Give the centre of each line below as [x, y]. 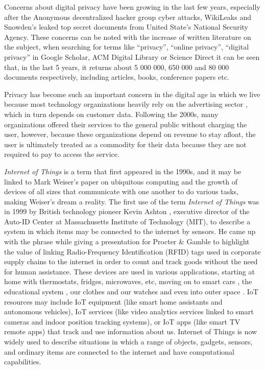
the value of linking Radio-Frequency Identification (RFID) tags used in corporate [132, 251]
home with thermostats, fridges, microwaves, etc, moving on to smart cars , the [128, 281]
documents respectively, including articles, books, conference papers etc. [117, 77]
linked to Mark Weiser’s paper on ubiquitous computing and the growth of [121, 181]
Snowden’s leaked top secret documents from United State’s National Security [126, 27]
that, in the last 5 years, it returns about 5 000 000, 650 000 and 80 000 [117, 67]
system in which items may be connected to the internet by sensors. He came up [130, 231]
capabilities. [23, 362]
